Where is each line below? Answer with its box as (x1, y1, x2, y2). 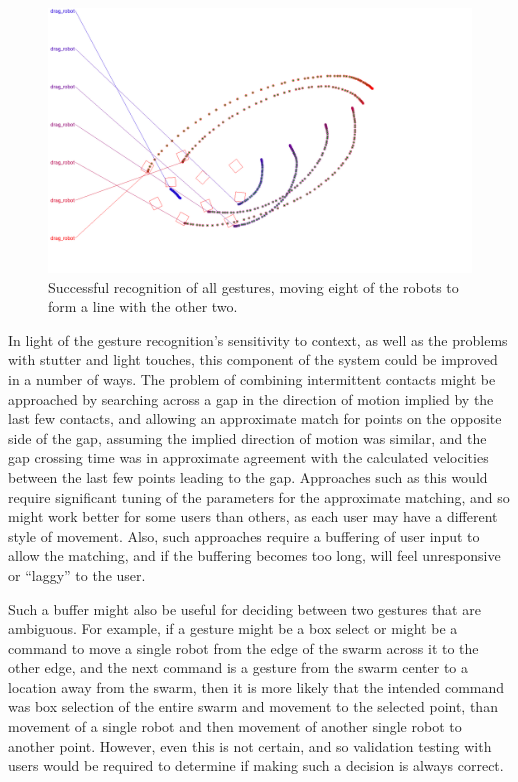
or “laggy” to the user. (8, 564, 146, 585)
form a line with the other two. (48, 296, 238, 317)
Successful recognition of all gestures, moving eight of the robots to (48, 276, 459, 297)
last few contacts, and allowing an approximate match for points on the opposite (8, 408, 502, 429)
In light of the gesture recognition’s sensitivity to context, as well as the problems (8, 329, 508, 350)
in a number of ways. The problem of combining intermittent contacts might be (8, 368, 496, 389)
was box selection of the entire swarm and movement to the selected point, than (8, 696, 498, 717)
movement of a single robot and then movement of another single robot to (8, 716, 462, 737)
